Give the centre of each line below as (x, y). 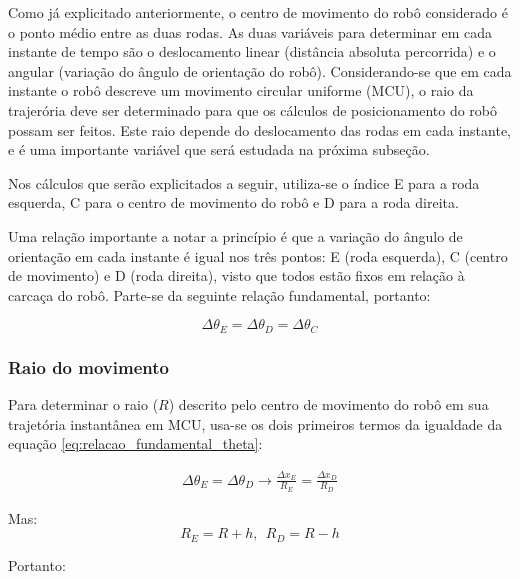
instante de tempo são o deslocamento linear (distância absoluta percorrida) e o (252, 51)
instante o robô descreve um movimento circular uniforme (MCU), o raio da (241, 90)
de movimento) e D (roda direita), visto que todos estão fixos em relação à (236, 275)
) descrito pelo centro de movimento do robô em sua (328, 403)
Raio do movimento (88, 366)
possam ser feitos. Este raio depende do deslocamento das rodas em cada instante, (260, 129)
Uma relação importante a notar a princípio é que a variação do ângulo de (235, 235)
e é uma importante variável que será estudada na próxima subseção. (219, 149)
